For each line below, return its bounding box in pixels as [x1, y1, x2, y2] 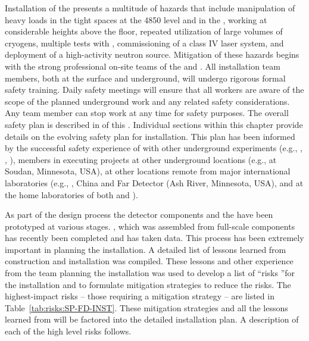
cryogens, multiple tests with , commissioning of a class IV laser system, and [5, 36, 284, 49]
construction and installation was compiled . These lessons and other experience [5, 255, 294, 267]
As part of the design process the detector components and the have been [5, 208, 273, 221]
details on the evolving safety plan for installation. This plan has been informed [5, 130, 295, 142]
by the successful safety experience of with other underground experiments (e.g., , [5, 142, 302, 154]
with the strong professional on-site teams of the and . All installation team [5, 60, 280, 72]
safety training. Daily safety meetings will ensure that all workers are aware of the [5, 83, 304, 96]
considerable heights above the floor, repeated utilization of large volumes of [5, 25, 283, 37]
